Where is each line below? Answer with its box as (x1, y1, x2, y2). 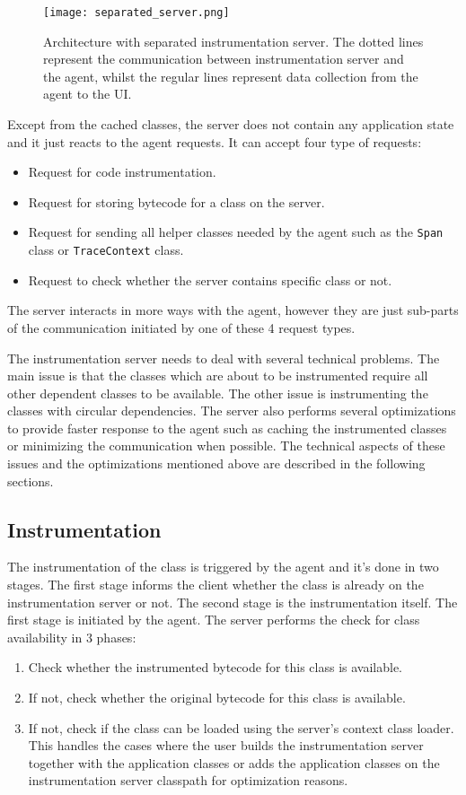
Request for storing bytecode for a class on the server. (28, 192, 325, 211)
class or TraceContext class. (28, 240, 184, 259)
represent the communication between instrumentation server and (43, 49, 404, 68)
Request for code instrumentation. (28, 162, 216, 181)
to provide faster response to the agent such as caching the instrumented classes (7, 418, 447, 437)
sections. (7, 471, 54, 490)
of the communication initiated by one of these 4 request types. (7, 318, 356, 336)
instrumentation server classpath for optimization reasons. (28, 771, 348, 790)
